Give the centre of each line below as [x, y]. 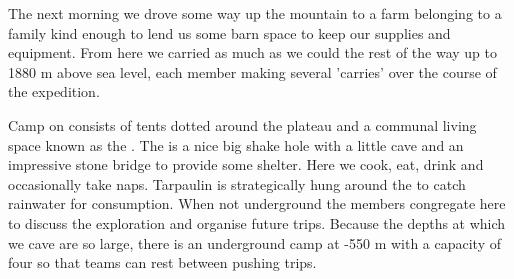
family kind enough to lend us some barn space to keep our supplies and [229, 32]
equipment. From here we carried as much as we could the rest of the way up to [252, 52]
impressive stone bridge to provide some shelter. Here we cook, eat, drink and [246, 164]
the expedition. [54, 91]
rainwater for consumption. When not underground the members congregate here [257, 203]
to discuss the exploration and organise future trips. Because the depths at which [257, 222]
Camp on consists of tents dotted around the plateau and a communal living [242, 124]
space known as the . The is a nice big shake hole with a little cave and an [236, 144]
